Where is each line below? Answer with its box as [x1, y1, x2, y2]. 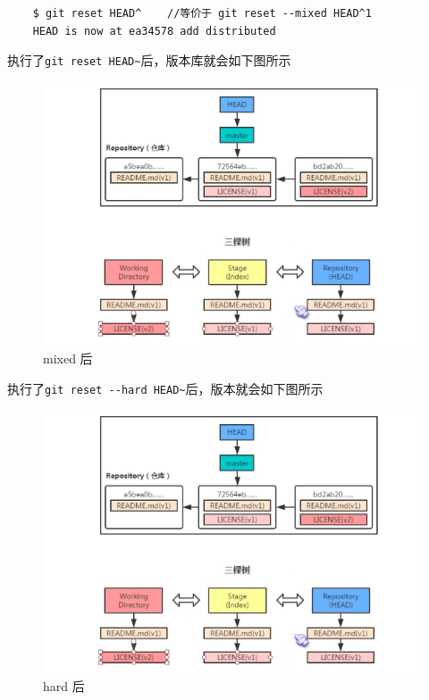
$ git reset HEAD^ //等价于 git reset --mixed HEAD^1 [32, 7, 372, 20]
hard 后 [43, 677, 85, 696]
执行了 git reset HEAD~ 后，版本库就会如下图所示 [7, 51, 291, 70]
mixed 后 [43, 349, 93, 368]
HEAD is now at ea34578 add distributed [32, 24, 276, 37]
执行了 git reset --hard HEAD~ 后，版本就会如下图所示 [7, 379, 324, 397]
